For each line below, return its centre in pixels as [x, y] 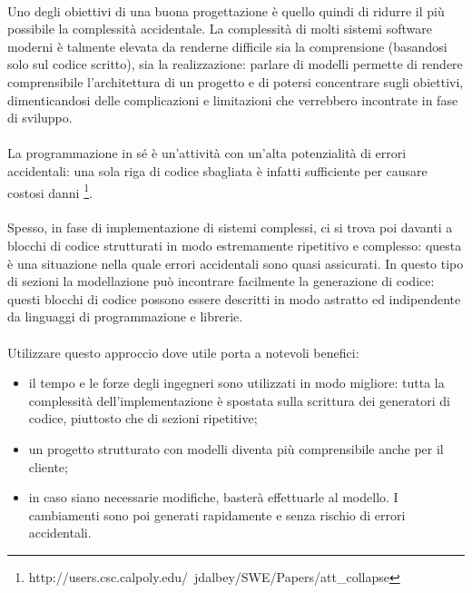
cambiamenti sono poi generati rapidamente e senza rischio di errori [217, 514]
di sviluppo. [40, 118]
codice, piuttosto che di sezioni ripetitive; [143, 418]
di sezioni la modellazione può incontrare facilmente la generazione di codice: [221, 281]
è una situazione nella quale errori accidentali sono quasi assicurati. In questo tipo [236, 263]
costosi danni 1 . [50, 191]
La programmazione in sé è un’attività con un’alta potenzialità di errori [207, 153]
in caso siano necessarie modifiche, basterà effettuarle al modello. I [213, 497]
